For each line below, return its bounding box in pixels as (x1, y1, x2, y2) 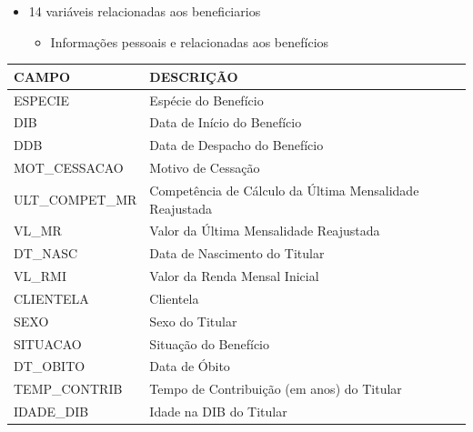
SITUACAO (14, 334, 82, 353)
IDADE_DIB (14, 402, 89, 421)
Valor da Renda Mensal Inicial (149, 266, 319, 286)
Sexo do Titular (149, 311, 237, 330)
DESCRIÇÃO (149, 66, 238, 85)
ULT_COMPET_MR (14, 189, 137, 208)
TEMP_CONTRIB (14, 379, 123, 398)
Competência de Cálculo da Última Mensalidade (149, 180, 419, 199)
